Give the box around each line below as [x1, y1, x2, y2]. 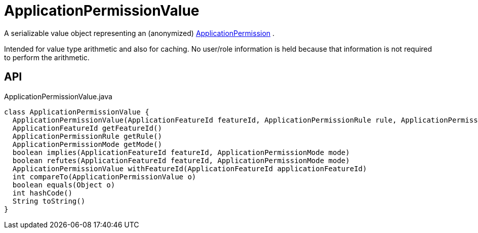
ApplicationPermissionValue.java [4, 92, 112, 101]
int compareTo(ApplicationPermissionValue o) [12, 172, 196, 181]
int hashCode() [12, 188, 72, 197]
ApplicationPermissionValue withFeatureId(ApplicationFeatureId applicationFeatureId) [12, 164, 367, 173]
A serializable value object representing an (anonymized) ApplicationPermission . [4, 28, 275, 37]
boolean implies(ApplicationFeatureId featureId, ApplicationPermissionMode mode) [12, 148, 350, 157]
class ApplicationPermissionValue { [4, 107, 149, 116]
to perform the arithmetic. [4, 53, 90, 62]
